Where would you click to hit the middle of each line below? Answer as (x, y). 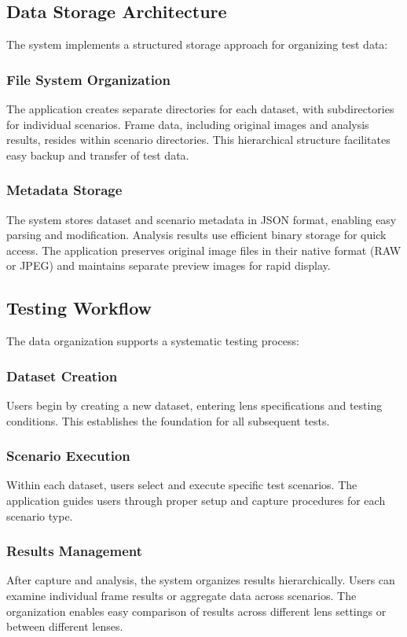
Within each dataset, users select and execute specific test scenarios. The (182, 485)
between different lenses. (65, 626)
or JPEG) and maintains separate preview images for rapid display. (169, 265)
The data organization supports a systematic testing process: (153, 341)
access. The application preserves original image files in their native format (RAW (204, 250)
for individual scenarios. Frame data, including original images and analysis (188, 124)
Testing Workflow (79, 308)
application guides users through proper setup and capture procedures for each (196, 500)
